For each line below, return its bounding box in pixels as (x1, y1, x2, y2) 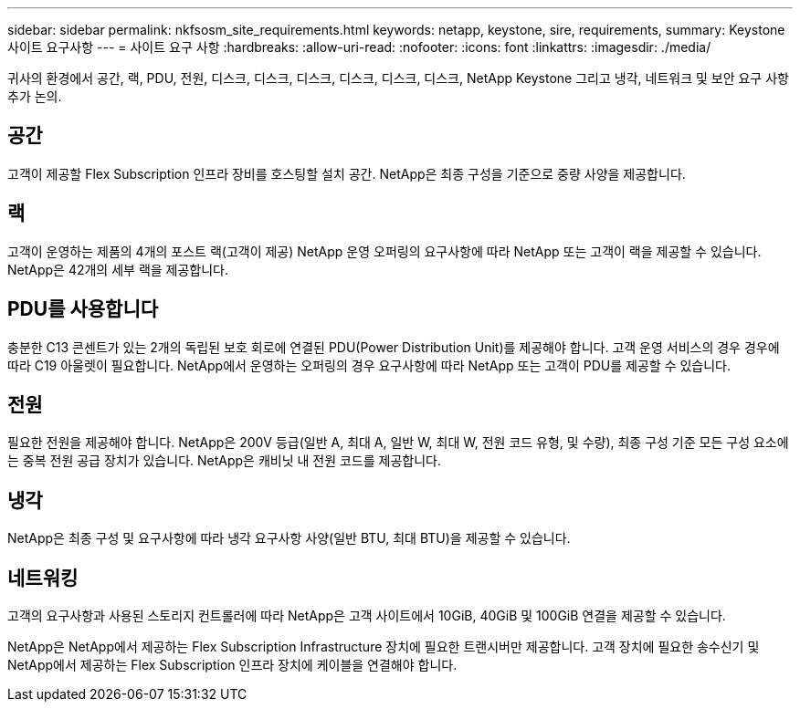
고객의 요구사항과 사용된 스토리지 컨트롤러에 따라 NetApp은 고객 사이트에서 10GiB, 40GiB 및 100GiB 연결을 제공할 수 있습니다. (7, 608, 726, 624)
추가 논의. (7, 89, 62, 104)
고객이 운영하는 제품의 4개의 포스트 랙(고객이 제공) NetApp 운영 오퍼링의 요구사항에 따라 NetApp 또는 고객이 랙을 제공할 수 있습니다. (7, 243, 762, 259)
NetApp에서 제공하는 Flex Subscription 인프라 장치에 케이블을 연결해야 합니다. (7, 657, 458, 673)
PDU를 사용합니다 (7, 297, 159, 321)
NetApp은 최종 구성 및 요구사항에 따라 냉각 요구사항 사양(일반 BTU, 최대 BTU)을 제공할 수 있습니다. (7, 530, 571, 547)
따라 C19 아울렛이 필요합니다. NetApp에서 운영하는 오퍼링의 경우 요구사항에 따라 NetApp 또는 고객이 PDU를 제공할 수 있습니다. (7, 357, 732, 373)
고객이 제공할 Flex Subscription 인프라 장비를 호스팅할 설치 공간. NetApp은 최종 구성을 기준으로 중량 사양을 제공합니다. (7, 165, 686, 182)
